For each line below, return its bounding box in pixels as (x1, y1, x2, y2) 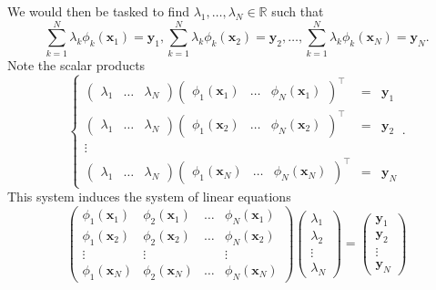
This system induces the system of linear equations (7, 187, 291, 206)
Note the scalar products (7, 55, 146, 74)
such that (271, 2, 324, 20)
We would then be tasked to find (7, 2, 189, 20)
